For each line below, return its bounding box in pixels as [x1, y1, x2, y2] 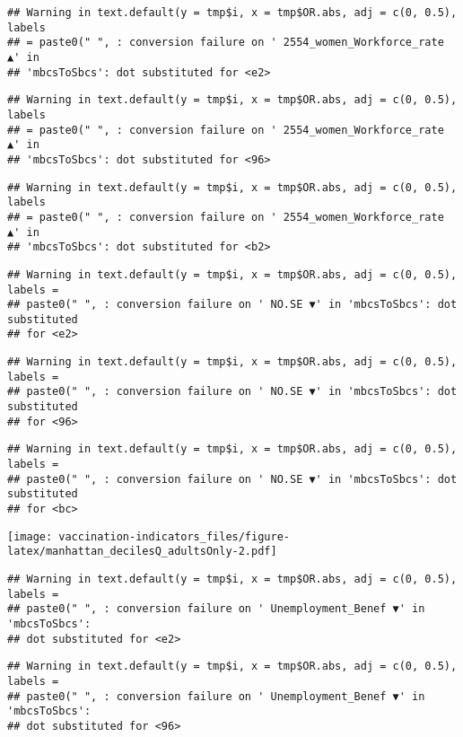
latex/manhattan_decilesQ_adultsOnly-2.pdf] [7, 545, 277, 558]
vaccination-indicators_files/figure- [58, 530, 290, 543]
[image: [7, 530, 53, 543]
